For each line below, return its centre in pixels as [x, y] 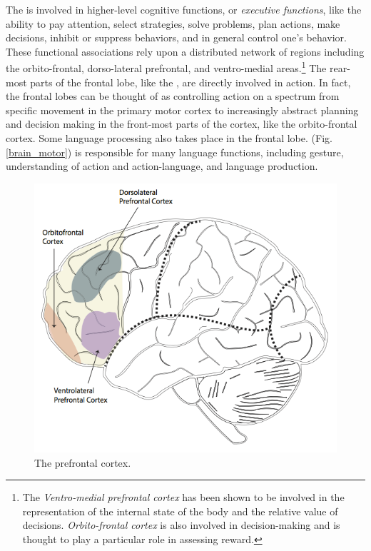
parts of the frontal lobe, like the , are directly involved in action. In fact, [190, 82]
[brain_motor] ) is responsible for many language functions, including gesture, [175, 152]
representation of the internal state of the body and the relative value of [180, 511]
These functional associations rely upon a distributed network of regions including [185, 51]
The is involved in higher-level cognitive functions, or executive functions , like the [184, 9]
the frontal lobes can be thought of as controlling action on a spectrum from [173, 96]
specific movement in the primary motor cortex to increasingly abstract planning [182, 110]
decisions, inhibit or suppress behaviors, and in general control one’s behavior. [176, 37]
